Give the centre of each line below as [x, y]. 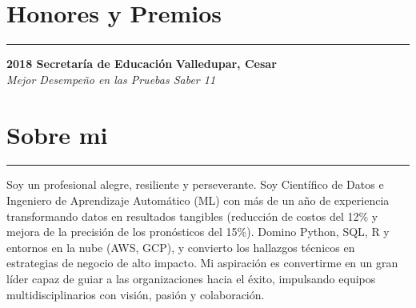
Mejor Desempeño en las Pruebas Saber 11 [111, 79]
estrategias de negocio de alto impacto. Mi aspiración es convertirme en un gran [202, 263]
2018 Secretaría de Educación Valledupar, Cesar [142, 64]
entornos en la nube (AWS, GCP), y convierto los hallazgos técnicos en [181, 247]
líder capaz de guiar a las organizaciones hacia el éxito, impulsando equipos [191, 278]
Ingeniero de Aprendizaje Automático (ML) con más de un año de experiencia [198, 200]
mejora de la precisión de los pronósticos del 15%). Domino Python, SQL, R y [198, 232]
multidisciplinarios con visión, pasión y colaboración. [136, 294]
